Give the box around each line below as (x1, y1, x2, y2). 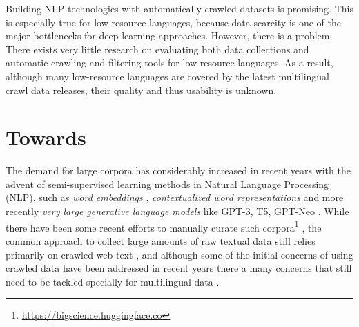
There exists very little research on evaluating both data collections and (6, 41, 309, 56)
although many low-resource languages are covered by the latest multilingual (6, 68, 329, 83)
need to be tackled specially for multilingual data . (6, 274, 220, 288)
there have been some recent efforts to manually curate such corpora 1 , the (6, 218, 322, 234)
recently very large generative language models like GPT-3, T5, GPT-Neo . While (6, 204, 349, 218)
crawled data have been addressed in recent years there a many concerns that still (6, 261, 352, 275)
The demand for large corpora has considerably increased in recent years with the (6, 163, 351, 178)
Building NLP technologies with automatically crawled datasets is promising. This (6, 1, 353, 15)
